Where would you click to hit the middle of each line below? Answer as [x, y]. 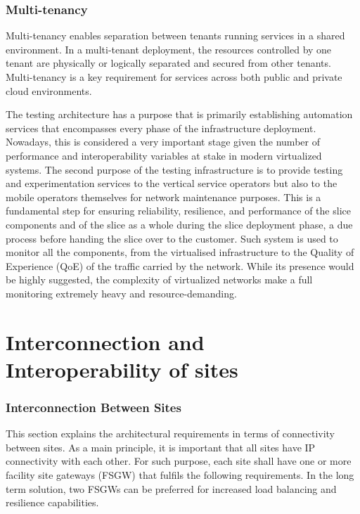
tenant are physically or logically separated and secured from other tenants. [168, 63]
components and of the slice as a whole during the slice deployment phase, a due [179, 224]
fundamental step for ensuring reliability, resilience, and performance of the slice [178, 211]
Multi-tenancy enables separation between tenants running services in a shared [175, 36]
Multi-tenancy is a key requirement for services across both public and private [174, 77]
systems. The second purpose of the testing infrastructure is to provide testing [174, 169]
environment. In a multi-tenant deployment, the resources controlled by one [169, 49]
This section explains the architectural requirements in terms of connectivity [171, 433]
